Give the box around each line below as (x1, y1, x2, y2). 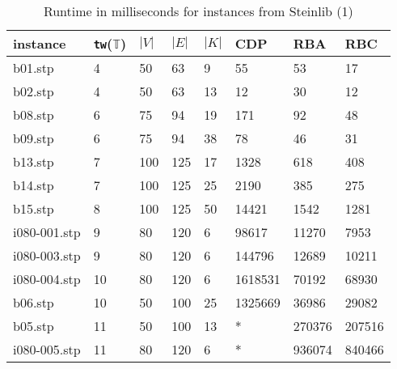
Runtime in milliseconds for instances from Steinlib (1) (43, 2, 353, 20)
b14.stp (13, 176, 54, 194)
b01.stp (13, 58, 54, 77)
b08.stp (13, 105, 54, 124)
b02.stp (13, 82, 54, 100)
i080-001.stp (13, 223, 81, 241)
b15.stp (13, 199, 54, 218)
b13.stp (13, 152, 54, 171)
